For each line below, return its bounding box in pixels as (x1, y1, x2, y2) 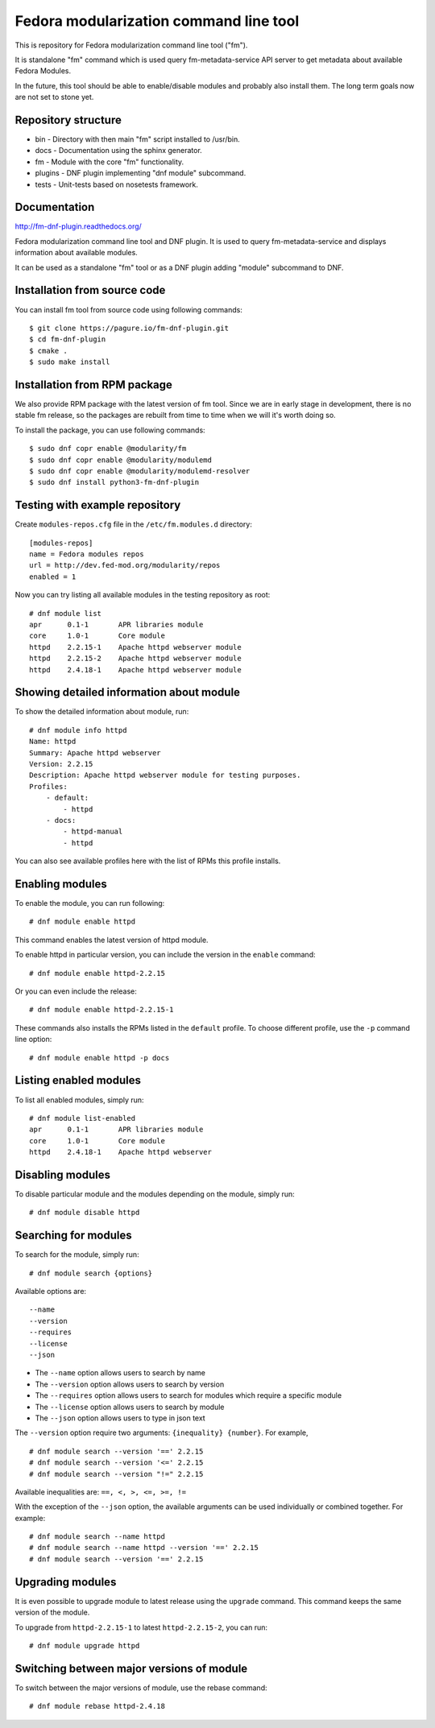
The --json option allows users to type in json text (35, 1413, 205, 1423)
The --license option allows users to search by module (35, 1402, 225, 1412)
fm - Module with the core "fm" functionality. (35, 157, 184, 167)
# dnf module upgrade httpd (29, 1641, 140, 1650)
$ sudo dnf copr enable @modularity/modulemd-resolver (29, 466, 251, 475)
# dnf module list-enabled (29, 1114, 136, 1122)
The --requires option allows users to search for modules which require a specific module (35, 1391, 342, 1400)
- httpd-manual (63, 827, 123, 837)
